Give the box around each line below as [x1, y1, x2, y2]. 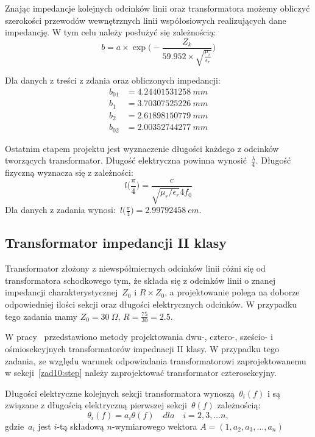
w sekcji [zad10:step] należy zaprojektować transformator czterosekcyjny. [5, 366, 277, 379]
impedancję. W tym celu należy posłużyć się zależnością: [5, 26, 216, 38]
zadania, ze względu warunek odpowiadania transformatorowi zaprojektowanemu [5, 354, 306, 367]
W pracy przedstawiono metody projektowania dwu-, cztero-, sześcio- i [5, 330, 273, 343]
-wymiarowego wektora [111, 420, 197, 433]
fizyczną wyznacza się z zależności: [5, 166, 133, 179]
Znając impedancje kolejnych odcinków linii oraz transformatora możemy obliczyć [5, 2, 310, 14]
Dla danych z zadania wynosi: [5, 203, 116, 216]
